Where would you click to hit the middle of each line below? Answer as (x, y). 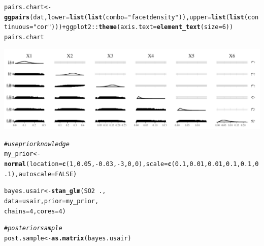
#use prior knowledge (37, 144)
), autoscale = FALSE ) (44, 174)
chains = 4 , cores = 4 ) (35, 211)
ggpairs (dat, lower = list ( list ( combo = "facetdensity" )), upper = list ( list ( (126, 17)
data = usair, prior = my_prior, (52, 201)
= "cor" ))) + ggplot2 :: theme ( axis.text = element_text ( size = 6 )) (131, 27)
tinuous (17, 27)
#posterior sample (33, 228)
